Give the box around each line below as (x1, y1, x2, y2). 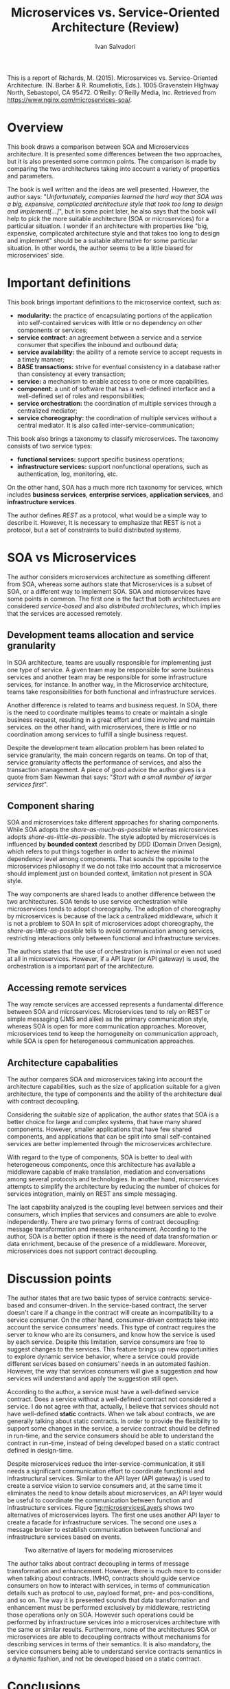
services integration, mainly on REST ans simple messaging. (7, 1190, 177, 1198)
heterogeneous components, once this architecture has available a (7, 1161, 196, 1168)
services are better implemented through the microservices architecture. (7, 1140, 213, 1148)
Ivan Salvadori (95, 42, 136, 50)
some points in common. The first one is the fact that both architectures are (7, 594, 221, 603)
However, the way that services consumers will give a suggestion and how (7, 1367, 218, 1375)
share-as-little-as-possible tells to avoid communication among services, (7, 926, 215, 935)
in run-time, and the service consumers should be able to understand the (7, 1431, 214, 1440)
